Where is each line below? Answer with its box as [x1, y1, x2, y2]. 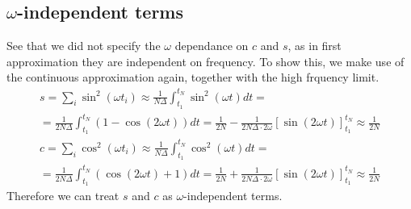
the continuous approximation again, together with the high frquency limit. [6, 69, 380, 86]
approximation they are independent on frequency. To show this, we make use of [6, 52, 405, 69]
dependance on [174, 37, 249, 54]
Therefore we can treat [6, 186, 120, 203]
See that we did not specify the [6, 37, 161, 54]
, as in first [287, 37, 342, 54]
